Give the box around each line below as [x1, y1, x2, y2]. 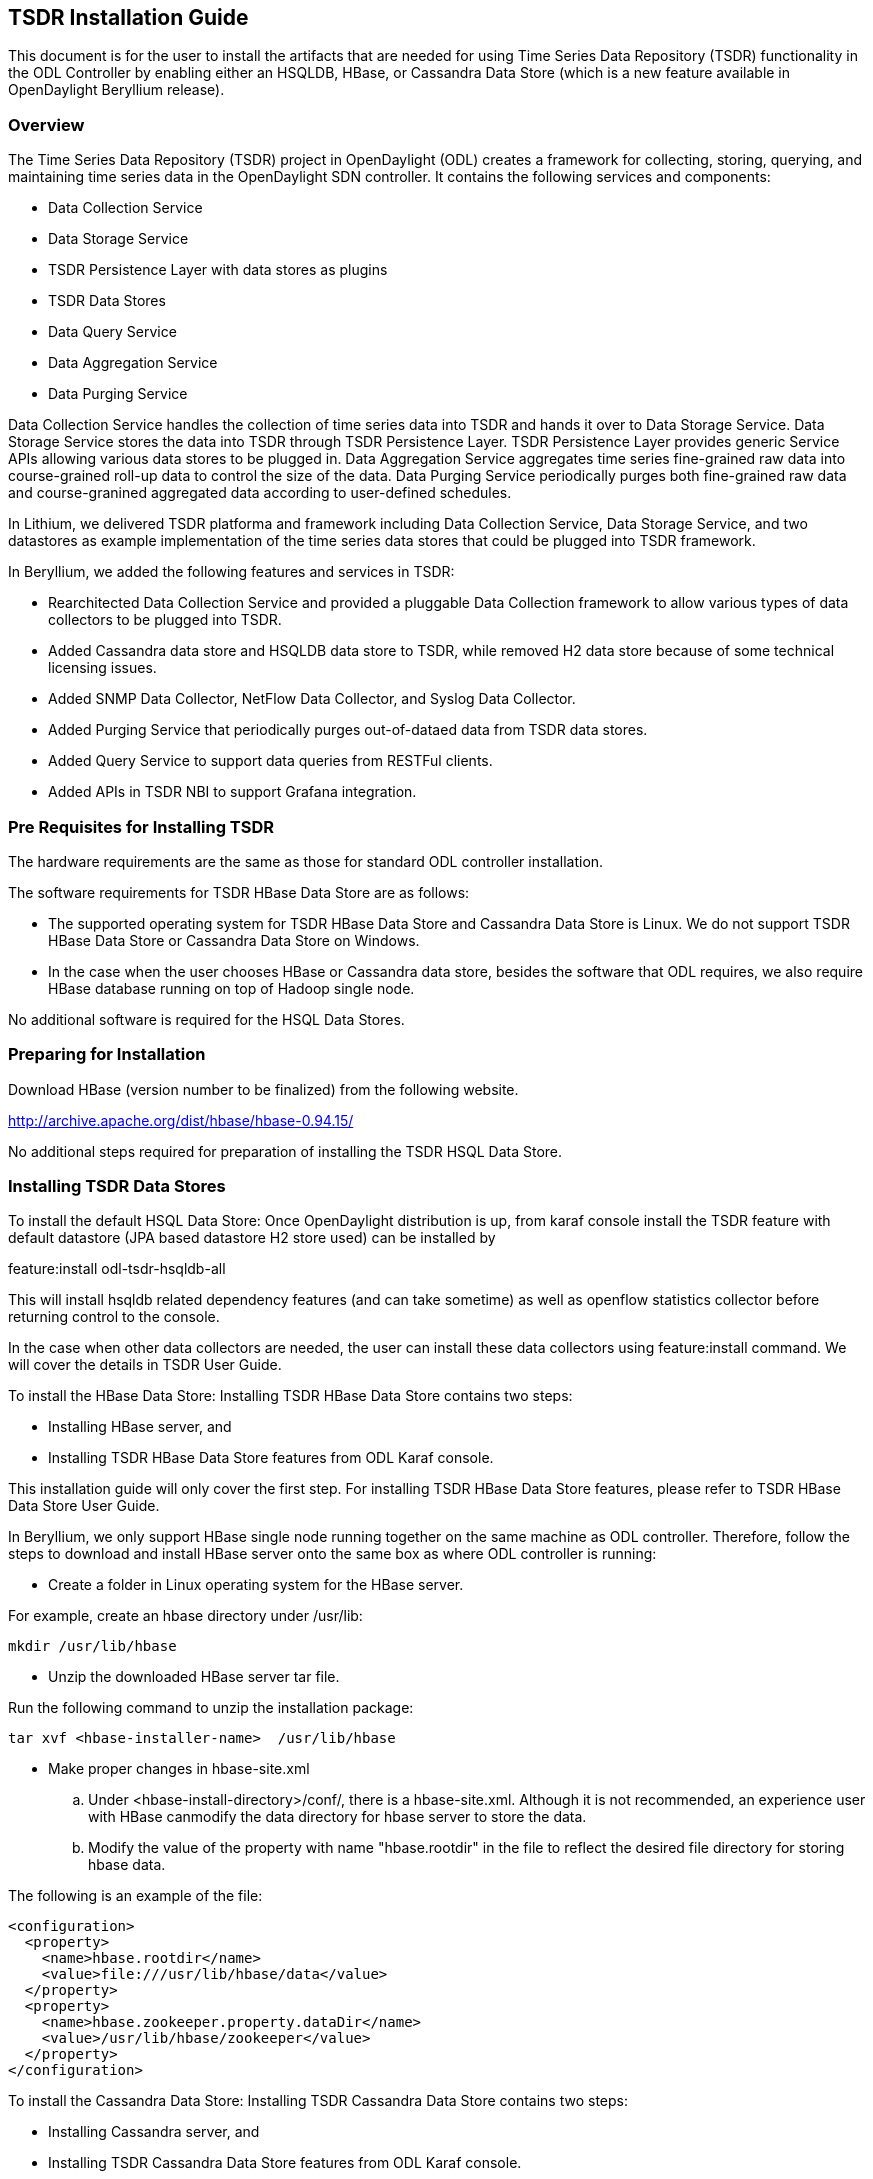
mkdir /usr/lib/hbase [8, 1638, 177, 1655]
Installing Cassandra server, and [48, 2123, 260, 2141]
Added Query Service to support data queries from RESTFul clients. [48, 752, 493, 770]
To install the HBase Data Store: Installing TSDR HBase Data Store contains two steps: [8, 1387, 573, 1405]
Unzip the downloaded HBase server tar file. [48, 1668, 340, 1686]
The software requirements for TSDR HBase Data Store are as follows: [8, 883, 470, 901]
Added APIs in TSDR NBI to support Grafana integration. [48, 783, 417, 801]
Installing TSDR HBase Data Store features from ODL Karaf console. [48, 1449, 494, 1467]
